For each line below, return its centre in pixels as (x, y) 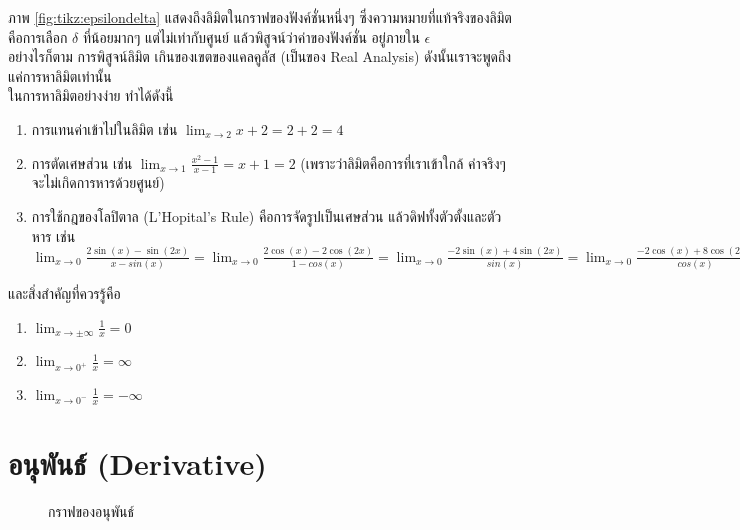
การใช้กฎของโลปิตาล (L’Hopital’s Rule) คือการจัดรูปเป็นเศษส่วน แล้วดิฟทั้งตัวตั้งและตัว (266, 215)
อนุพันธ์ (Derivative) (137, 463)
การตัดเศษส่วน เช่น (82, 162)
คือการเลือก (38, 36)
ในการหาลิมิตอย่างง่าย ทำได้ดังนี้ (91, 95)
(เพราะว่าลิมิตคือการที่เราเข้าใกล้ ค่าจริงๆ (403, 162)
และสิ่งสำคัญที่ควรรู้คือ (64, 292)
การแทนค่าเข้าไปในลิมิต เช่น (104, 128)
